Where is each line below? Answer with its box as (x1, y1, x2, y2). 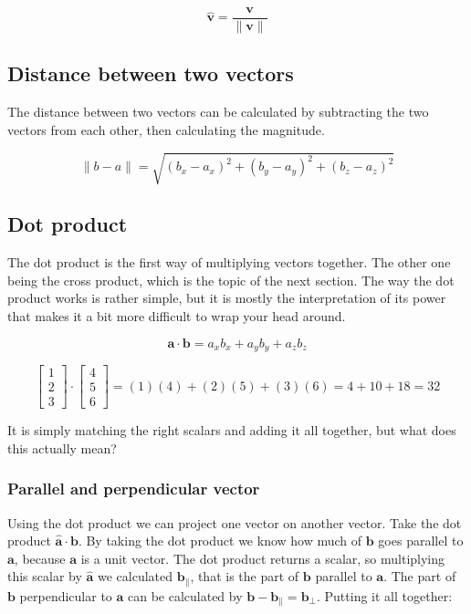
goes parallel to (378, 531, 464, 550)
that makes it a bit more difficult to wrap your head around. (7, 306, 346, 325)
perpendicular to (19, 586, 112, 605)
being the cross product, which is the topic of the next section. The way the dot (7, 270, 455, 289)
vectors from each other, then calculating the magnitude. (7, 120, 325, 139)
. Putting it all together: (317, 586, 453, 605)
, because (14, 548, 66, 567)
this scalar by (7, 567, 82, 586)
